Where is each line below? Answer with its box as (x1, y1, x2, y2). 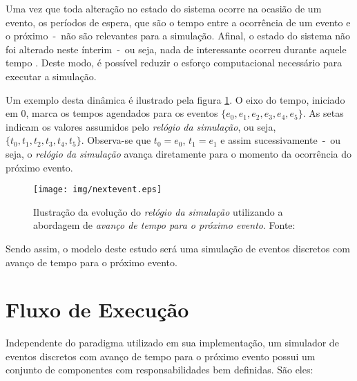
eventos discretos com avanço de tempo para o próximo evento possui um (6, 349, 316, 363)
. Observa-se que (81, 133, 151, 147)
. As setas (302, 106, 344, 120)
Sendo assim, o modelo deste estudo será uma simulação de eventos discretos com (6, 241, 350, 255)
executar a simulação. (6, 68, 97, 83)
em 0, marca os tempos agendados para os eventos (6, 106, 218, 120)
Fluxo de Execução (6, 295, 189, 324)
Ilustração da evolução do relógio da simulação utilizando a (33, 204, 283, 219)
